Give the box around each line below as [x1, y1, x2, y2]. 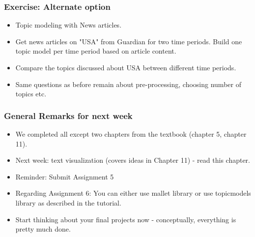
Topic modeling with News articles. [15, 20, 122, 30]
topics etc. [15, 89, 47, 99]
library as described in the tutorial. [15, 197, 121, 207]
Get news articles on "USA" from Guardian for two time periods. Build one [15, 36, 242, 46]
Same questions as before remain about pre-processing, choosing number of [15, 79, 241, 89]
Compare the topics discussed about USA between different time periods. [15, 62, 236, 72]
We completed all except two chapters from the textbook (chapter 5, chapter [15, 129, 247, 139]
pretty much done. [15, 224, 71, 234]
